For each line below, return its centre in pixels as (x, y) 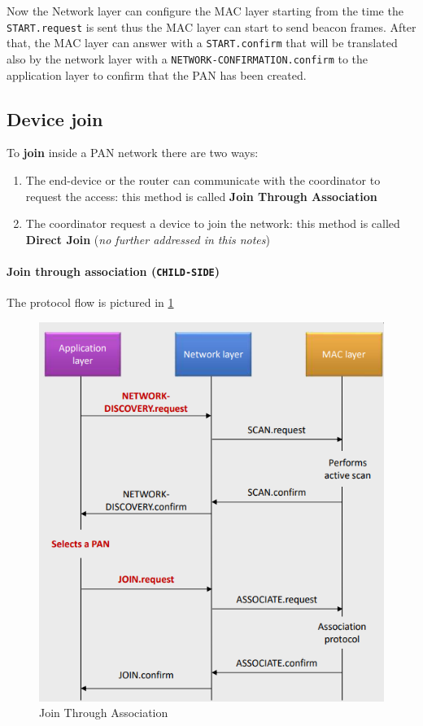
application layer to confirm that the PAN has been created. (157, 74)
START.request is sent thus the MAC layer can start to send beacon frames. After (211, 26)
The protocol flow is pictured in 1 (90, 302)
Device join (55, 118)
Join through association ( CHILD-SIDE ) (113, 271)
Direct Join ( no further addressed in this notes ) (148, 239)
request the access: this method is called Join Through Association (201, 196)
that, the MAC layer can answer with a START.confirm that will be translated (202, 43)
